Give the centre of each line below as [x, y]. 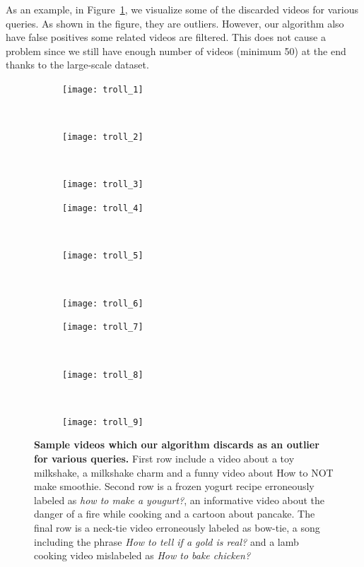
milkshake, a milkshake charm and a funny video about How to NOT [184, 472]
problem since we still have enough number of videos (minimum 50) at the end [176, 50]
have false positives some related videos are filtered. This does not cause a [166, 37]
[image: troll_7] [103, 327]
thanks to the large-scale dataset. [77, 65]
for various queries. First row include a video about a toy [164, 459]
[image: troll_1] [103, 89]
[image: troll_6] [103, 303]
